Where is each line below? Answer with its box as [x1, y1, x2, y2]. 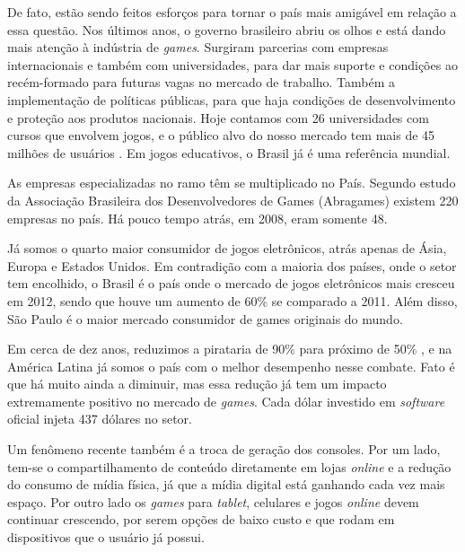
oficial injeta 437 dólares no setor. [7, 409, 192, 428]
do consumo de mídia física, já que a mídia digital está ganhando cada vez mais [7, 475, 445, 494]
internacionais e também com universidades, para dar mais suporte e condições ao [7, 55, 458, 74]
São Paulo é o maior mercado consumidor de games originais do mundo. [7, 309, 403, 328]
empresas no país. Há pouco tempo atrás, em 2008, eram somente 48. [7, 208, 388, 227]
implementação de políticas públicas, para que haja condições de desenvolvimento [7, 90, 456, 109]
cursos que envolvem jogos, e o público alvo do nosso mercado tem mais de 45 [7, 126, 435, 145]
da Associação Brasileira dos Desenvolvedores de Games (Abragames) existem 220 [7, 190, 459, 209]
